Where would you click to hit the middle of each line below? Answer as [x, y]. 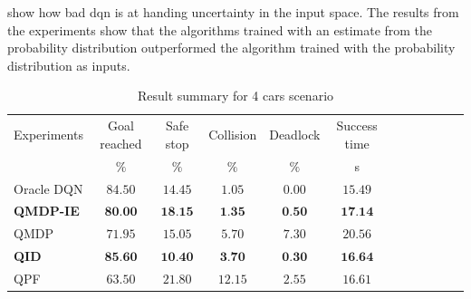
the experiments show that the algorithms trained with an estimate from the [220, 29]
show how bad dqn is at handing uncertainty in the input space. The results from [233, 12]
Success [357, 125]
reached [121, 143]
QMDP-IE [47, 211]
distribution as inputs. [69, 65]
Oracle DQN [48, 188]
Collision [233, 135]
